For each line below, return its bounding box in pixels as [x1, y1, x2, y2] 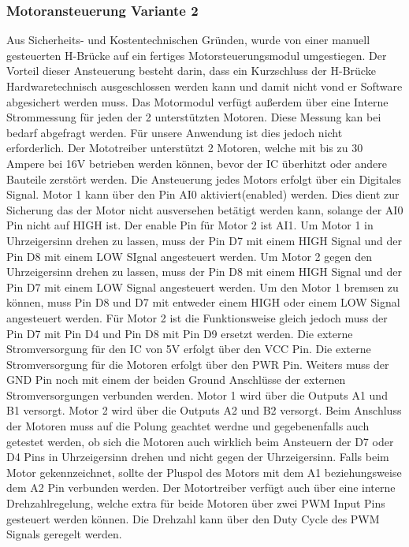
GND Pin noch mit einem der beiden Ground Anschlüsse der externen [6, 371, 346, 388]
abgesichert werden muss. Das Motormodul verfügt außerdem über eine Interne [6, 93, 389, 110]
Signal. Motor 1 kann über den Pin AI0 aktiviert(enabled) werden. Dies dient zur [6, 186, 400, 203]
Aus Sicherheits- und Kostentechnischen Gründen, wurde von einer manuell [6, 32, 370, 48]
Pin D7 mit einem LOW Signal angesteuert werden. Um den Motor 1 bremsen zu [6, 278, 399, 295]
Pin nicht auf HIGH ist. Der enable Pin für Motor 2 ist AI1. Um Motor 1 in [6, 217, 374, 233]
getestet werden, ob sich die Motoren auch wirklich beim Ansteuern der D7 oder [6, 433, 394, 449]
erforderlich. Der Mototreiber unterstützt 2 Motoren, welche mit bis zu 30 [6, 140, 363, 156]
